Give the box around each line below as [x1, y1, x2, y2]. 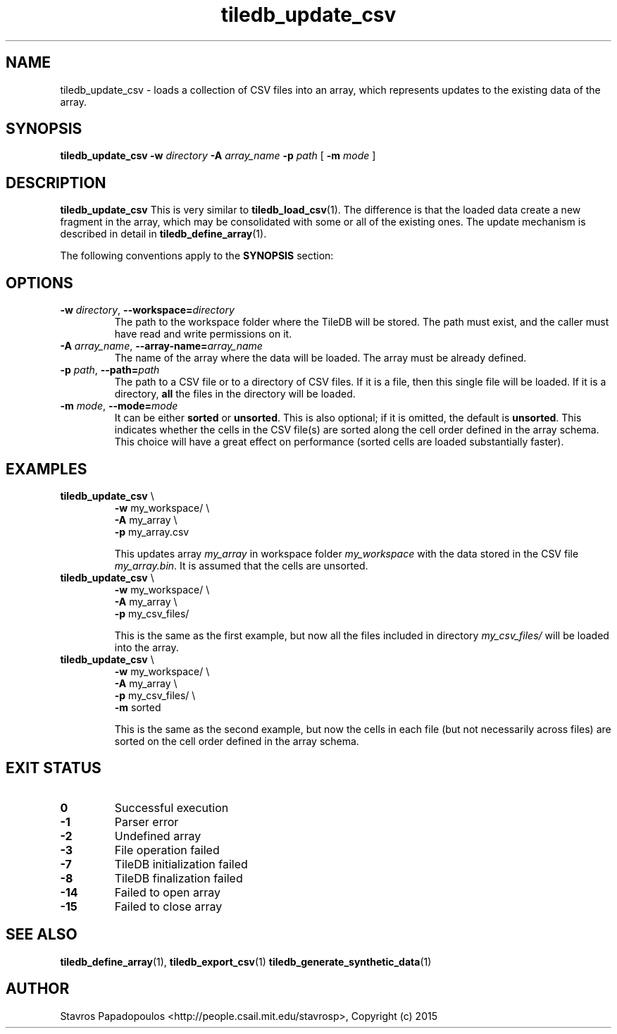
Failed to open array [114, 885, 221, 899]
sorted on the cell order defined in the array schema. [114, 734, 359, 747]
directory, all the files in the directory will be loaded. [114, 388, 356, 400]
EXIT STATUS [6, 759, 101, 777]
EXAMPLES [6, 460, 87, 478]
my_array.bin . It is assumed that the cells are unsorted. [114, 559, 368, 572]
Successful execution [114, 800, 229, 815]
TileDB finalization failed [114, 870, 243, 885]
